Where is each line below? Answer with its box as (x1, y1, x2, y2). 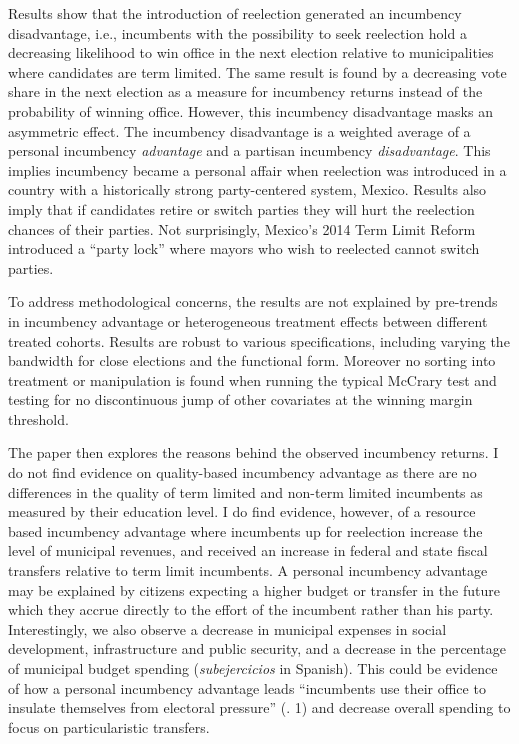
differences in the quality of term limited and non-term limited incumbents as (8, 481, 483, 502)
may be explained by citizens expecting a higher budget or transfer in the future (8, 579, 500, 600)
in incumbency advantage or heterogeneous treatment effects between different (8, 310, 488, 331)
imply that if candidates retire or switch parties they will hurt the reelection (8, 198, 475, 219)
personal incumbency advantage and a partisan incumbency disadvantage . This (8, 140, 491, 161)
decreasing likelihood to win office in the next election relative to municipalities (8, 42, 494, 63)
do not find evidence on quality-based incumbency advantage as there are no (8, 462, 477, 483)
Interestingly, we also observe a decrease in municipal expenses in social (8, 618, 447, 639)
